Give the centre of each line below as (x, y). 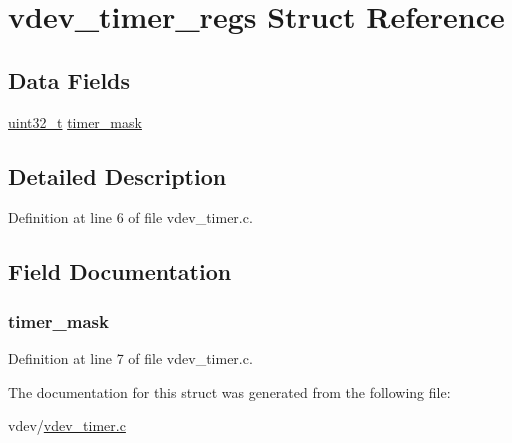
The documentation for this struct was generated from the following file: (229, 391)
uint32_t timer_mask (75, 121)
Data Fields (69, 79)
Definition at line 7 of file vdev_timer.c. (130, 357)
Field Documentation (120, 271)
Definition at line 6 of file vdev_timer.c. (130, 217)
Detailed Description (117, 175)
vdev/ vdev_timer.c (67, 425)
